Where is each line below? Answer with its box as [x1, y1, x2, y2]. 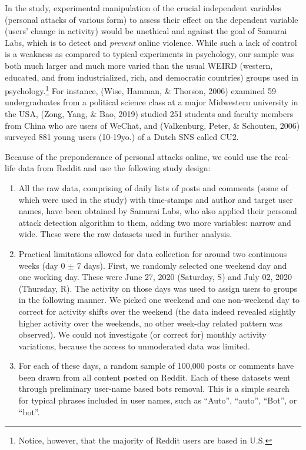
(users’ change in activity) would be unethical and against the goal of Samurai [5, 25, 287, 37]
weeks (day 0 [18, 259, 65, 271]
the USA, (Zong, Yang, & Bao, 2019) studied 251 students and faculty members [5, 108, 294, 119]
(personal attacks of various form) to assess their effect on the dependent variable [5, 13, 298, 25]
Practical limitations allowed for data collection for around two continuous [18, 247, 287, 259]
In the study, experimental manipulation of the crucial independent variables [5, 2, 282, 14]
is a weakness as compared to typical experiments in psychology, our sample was [5, 48, 295, 60]
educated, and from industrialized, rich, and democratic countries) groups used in [5, 71, 299, 83]
